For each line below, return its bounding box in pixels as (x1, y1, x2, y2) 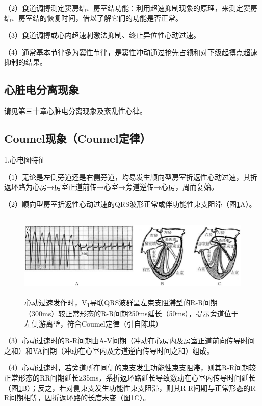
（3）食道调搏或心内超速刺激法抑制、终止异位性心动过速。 (4, 30, 200, 40)
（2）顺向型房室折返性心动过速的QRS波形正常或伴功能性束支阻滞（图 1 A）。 (4, 198, 256, 209)
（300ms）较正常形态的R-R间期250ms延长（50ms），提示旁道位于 (24, 308, 239, 319)
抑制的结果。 (4, 57, 47, 67)
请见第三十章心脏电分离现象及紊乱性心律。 (4, 105, 147, 116)
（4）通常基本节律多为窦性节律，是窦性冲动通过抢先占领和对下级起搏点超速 (4, 46, 257, 57)
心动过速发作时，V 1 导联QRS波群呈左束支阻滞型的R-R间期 (24, 296, 218, 309)
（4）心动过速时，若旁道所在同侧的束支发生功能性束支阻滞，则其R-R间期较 (4, 362, 256, 373)
